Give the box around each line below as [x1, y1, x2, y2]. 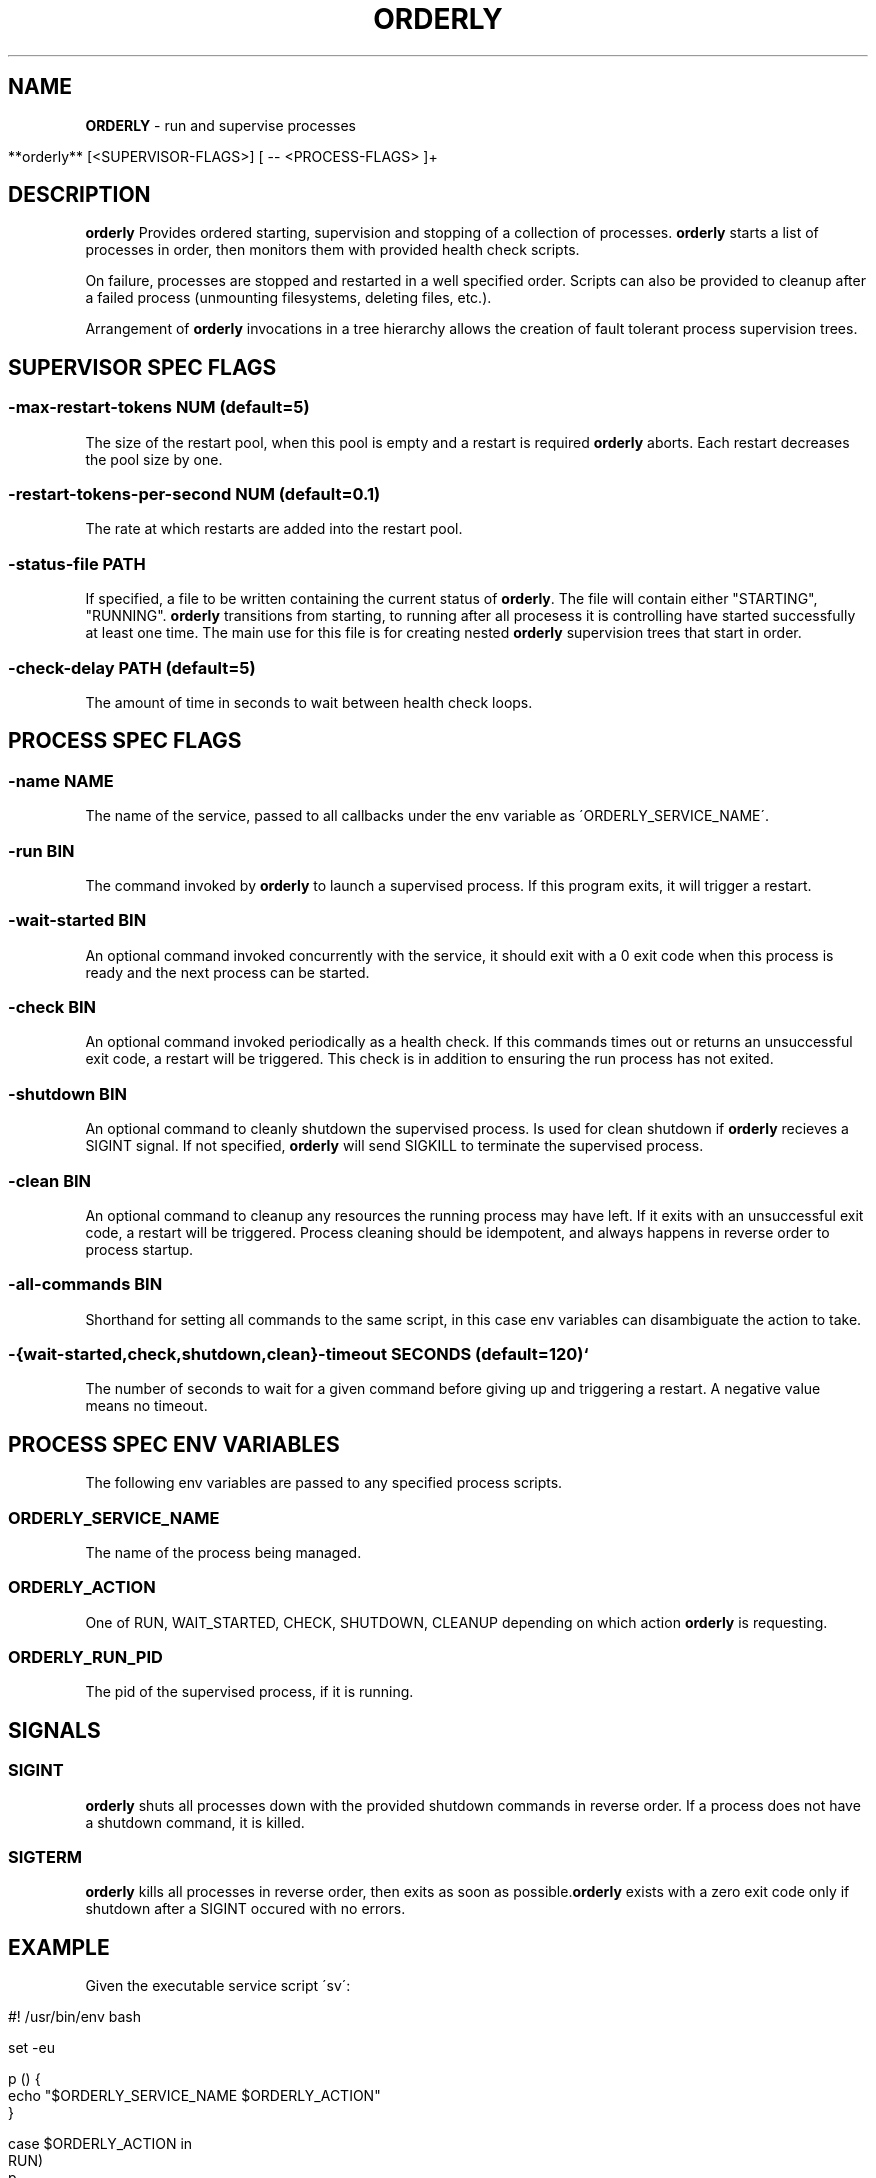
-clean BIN [8, 1170, 92, 1191]
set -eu [8, 2039, 55, 2057]
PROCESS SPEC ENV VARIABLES [8, 1431, 340, 1457]
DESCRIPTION [8, 182, 151, 208]
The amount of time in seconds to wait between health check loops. [85, 693, 533, 711]
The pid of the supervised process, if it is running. [85, 1683, 414, 1701]
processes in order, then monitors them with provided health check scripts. [85, 241, 580, 259]
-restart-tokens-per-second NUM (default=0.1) [8, 484, 381, 505]
